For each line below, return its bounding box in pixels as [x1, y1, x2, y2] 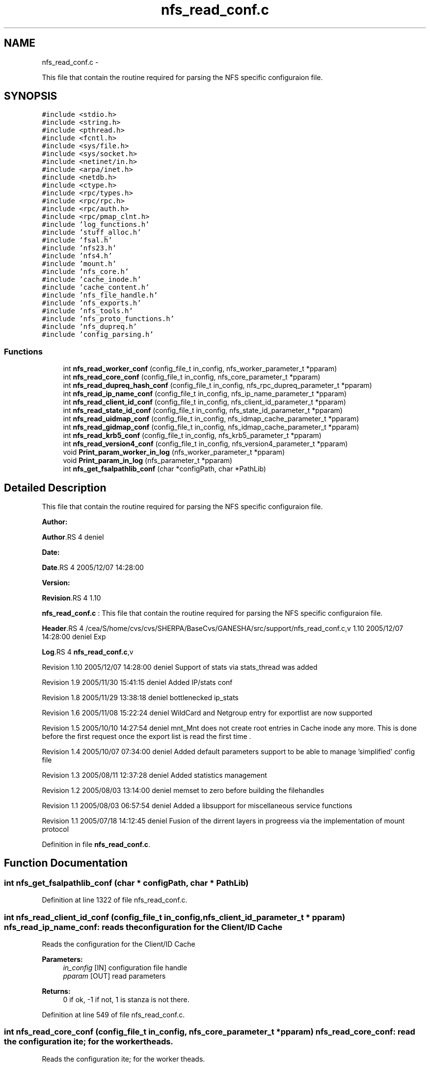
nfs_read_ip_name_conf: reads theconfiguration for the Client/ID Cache [4, 922, 283, 932]
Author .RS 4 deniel [42, 533, 104, 542]
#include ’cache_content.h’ [42, 283, 150, 292]
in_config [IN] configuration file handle [63, 963, 188, 972]
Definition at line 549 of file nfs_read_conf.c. [42, 1011, 185, 1019]
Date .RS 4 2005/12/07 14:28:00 [42, 563, 144, 572]
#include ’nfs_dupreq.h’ [42, 323, 137, 331]
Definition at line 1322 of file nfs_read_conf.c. [42, 896, 188, 904]
